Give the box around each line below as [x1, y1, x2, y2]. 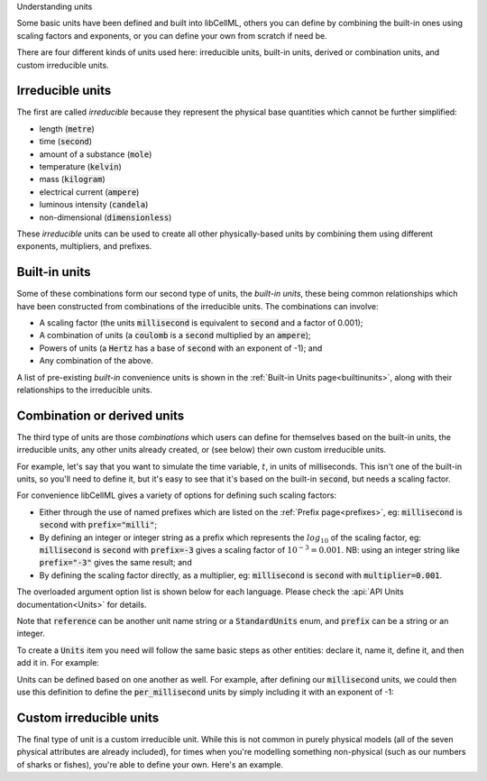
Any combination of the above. [39, 355, 153, 366]
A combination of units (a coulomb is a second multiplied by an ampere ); [39, 330, 311, 341]
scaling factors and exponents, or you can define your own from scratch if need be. [16, 30, 328, 41]
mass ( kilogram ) [39, 174, 106, 185]
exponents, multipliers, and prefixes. [16, 241, 152, 252]
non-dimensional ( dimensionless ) [39, 212, 172, 223]
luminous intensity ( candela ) [39, 199, 149, 210]
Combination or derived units [16, 408, 185, 423]
